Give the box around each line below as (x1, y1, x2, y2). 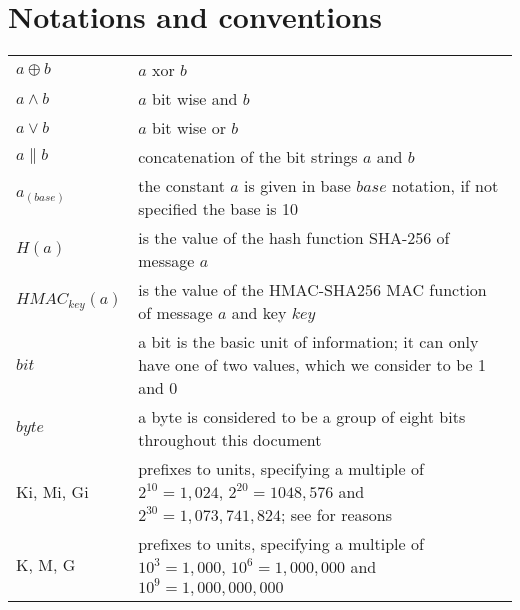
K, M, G (16, 553, 76, 577)
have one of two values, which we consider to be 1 (138, 353, 486, 377)
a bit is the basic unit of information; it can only (138, 330, 479, 354)
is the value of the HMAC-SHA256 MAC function (138, 278, 487, 302)
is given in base (244, 174, 351, 198)
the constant (138, 174, 225, 198)
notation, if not (391, 174, 499, 198)
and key (231, 301, 287, 325)
